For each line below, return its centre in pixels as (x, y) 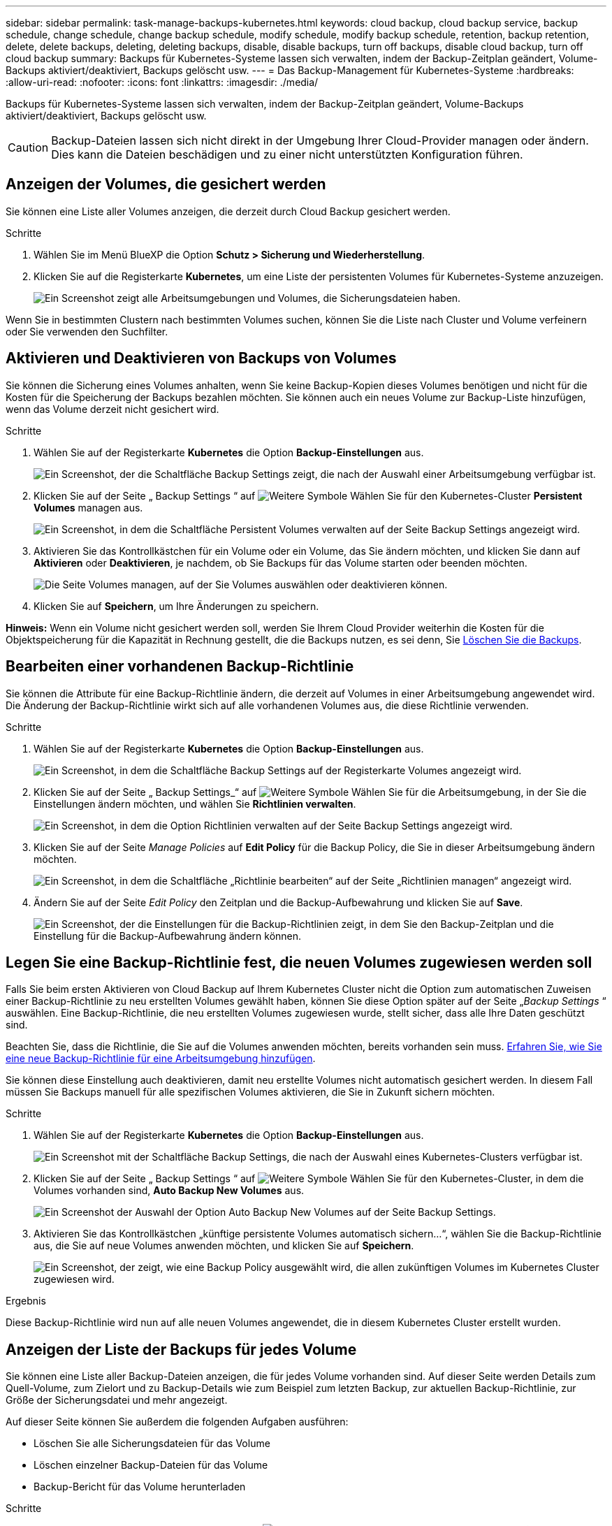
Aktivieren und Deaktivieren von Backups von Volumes (201, 358)
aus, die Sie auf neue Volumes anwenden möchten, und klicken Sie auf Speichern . (224, 1246)
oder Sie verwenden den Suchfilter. (87, 331)
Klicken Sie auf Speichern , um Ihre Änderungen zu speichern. (176, 606)
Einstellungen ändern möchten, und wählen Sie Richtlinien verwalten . (195, 804)
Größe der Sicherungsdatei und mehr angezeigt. (117, 1400)
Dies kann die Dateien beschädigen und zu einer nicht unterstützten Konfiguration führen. (287, 154)
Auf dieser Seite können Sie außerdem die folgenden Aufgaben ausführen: (177, 1422)
